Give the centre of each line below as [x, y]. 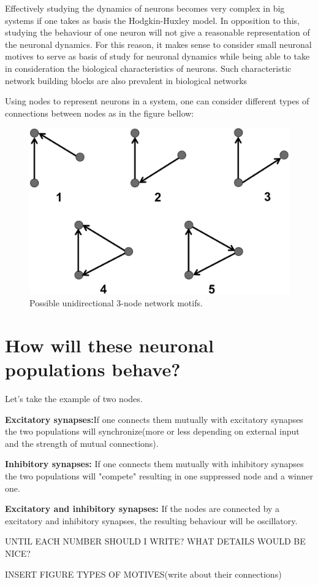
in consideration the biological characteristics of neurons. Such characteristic [148, 68]
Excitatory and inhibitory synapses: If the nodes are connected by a [142, 509]
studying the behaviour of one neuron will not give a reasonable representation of [157, 32]
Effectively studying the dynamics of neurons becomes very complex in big [145, 8]
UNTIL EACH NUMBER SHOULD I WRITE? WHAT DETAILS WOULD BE [155, 541]
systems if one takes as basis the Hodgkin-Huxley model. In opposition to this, [152, 20]
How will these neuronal [109, 345]
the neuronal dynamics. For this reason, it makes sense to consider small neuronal [158, 44]
